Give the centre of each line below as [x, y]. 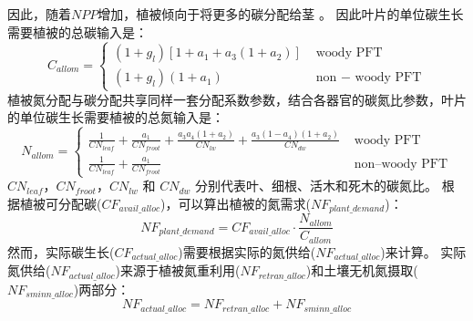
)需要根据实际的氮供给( [247, 251]
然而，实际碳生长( [61, 251]
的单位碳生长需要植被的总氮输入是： [116, 117]
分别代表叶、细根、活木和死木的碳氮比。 [317, 186]
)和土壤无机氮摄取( [362, 270]
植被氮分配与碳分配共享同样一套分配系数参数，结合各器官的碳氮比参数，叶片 [237, 99]
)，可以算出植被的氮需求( [236, 203]
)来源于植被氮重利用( [178, 270]
